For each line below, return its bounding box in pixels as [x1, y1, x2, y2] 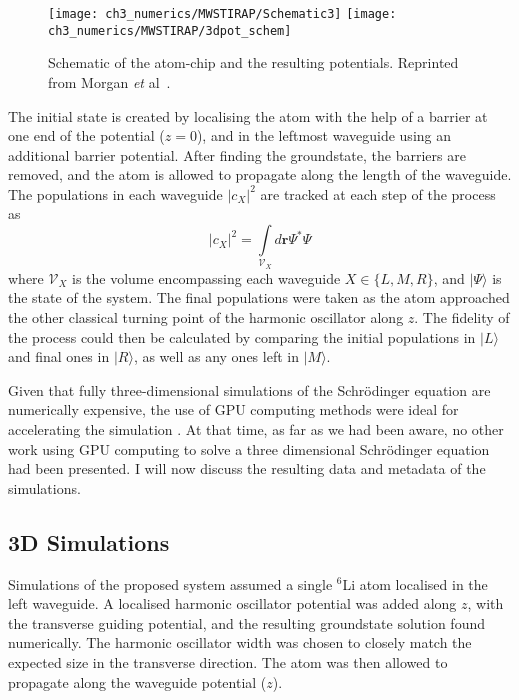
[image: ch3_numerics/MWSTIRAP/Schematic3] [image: [48, 7, 397, 21]
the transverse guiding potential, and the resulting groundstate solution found [8, 612, 486, 633]
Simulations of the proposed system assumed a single [8, 573, 333, 594]
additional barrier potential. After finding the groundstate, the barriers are [8, 144, 466, 165]
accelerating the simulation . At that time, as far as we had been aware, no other [8, 418, 504, 439]
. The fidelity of [414, 306, 510, 327]
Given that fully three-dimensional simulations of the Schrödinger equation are [8, 379, 491, 400]
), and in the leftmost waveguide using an [196, 125, 452, 146]
